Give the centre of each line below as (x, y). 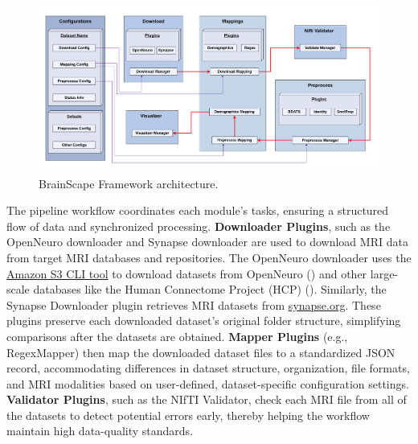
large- (384, 273)
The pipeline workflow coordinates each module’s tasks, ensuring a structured (198, 210)
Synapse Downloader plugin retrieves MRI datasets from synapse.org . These (194, 304)
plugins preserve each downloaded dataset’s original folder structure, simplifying (204, 321)
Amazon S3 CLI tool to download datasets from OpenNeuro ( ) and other (187, 273)
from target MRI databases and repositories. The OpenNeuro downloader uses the (209, 257)
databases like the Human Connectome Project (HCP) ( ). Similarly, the (210, 289)
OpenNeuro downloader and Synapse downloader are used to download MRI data (207, 242)
